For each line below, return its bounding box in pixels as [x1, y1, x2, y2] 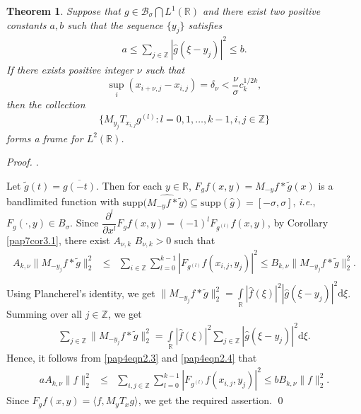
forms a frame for [6, 130, 83, 145]
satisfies [188, 17, 223, 32]
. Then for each [96, 178, 162, 192]
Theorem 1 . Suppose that [6, 4, 121, 18]
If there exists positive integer [6, 62, 134, 76]
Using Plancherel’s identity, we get [6, 285, 155, 300]
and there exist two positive [202, 4, 321, 18]
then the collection [6, 96, 85, 111]
